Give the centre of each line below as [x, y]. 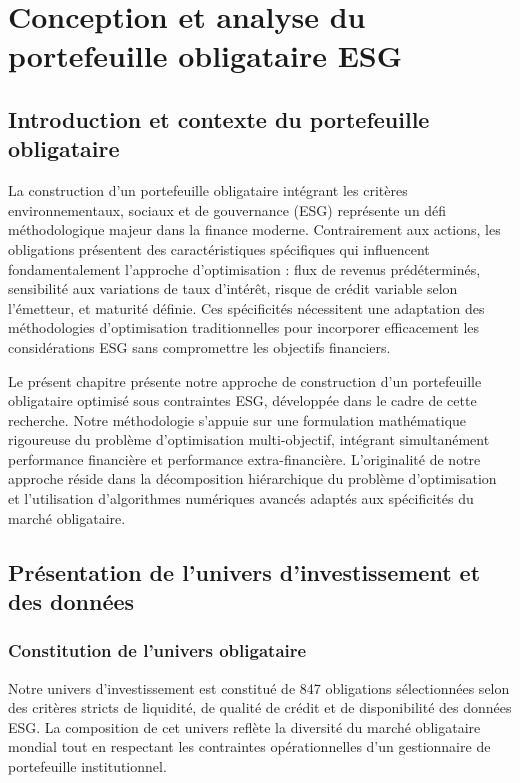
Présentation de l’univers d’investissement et [244, 571]
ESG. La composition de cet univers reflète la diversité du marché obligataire [244, 726]
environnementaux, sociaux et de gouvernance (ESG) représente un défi [227, 209]
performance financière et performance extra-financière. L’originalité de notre [244, 458]
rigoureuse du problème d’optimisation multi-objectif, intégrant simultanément [249, 439]
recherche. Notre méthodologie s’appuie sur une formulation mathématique [237, 419]
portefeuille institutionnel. [87, 766]
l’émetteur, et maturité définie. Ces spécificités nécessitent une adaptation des [246, 307]
